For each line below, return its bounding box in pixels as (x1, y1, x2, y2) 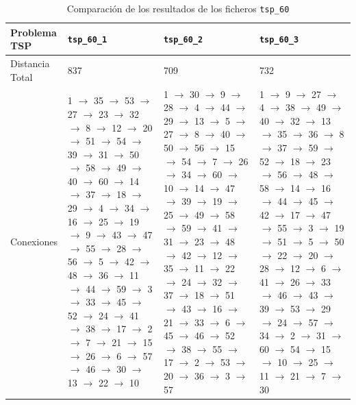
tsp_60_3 (259, 35, 299, 45)
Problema (10, 25, 57, 39)
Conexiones (10, 234, 58, 249)
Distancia (10, 56, 50, 71)
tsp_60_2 (163, 35, 203, 45)
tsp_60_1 (67, 35, 107, 45)
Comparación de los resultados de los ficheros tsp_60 (66, 1, 290, 15)
